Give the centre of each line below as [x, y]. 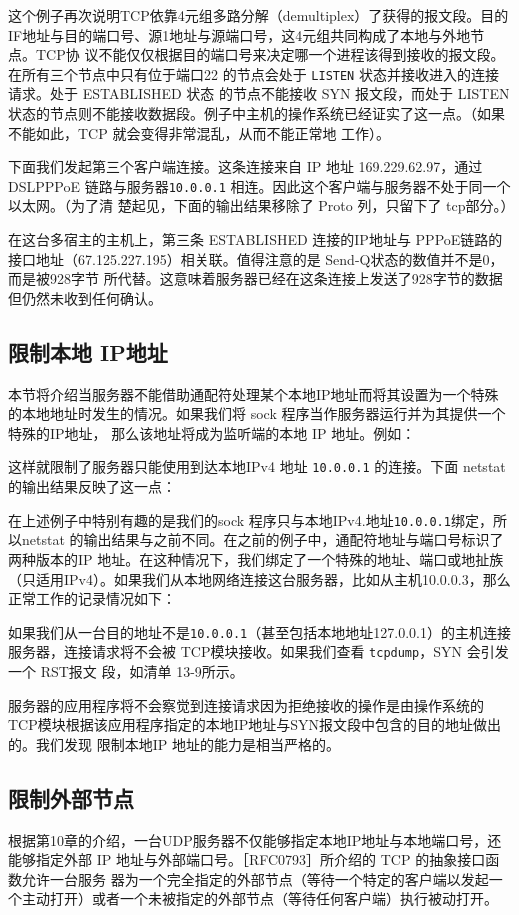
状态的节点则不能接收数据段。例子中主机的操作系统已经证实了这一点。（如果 [256, 113]
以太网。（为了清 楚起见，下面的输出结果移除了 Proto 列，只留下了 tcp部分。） [261, 205]
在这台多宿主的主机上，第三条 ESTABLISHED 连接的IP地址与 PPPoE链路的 [255, 239]
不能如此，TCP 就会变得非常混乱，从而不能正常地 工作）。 [199, 132]
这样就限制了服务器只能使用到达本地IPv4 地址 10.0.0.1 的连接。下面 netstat [257, 466]
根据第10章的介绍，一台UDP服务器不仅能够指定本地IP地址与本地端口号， [248, 839]
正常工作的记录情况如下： [92, 598]
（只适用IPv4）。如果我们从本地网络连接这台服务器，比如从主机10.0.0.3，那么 [259, 578]
